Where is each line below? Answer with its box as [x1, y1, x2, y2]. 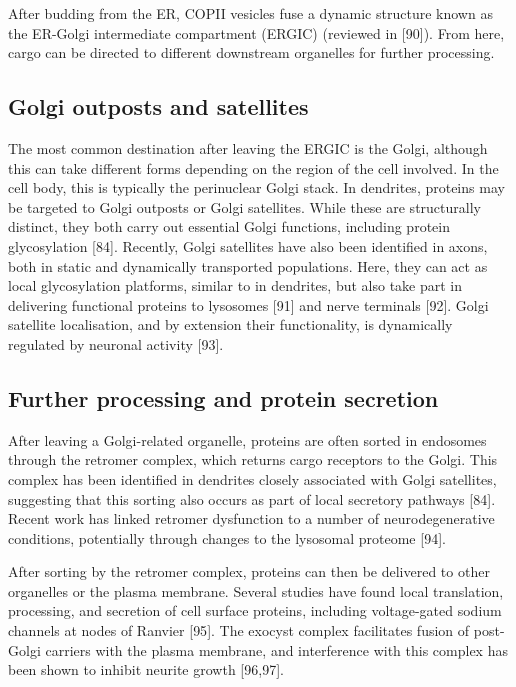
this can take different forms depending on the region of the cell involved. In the [8, 157, 499, 178]
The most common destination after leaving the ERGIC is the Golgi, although [8, 137, 488, 158]
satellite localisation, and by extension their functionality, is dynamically [8, 314, 453, 335]
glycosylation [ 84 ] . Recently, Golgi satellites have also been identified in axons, [8, 235, 488, 256]
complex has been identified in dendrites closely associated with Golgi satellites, [8, 468, 497, 489]
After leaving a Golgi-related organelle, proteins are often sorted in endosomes [8, 429, 487, 450]
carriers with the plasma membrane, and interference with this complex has [45, 639, 508, 660]
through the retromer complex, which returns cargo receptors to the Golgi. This [8, 449, 498, 470]
